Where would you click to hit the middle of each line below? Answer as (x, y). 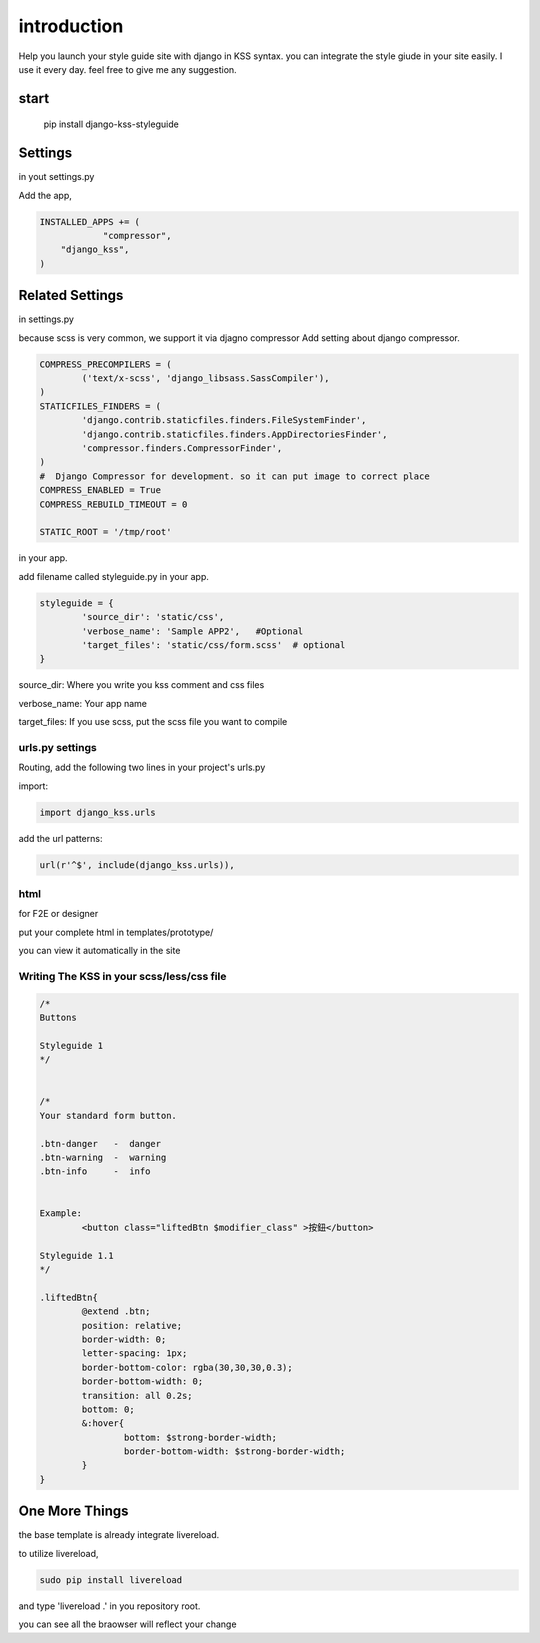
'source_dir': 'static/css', (153, 617)
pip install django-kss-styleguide (111, 124)
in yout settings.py (56, 177)
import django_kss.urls (98, 812)
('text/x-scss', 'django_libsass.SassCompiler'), (205, 378)
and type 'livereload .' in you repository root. (109, 1606)
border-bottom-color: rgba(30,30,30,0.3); (187, 1367)
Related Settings (71, 295)
